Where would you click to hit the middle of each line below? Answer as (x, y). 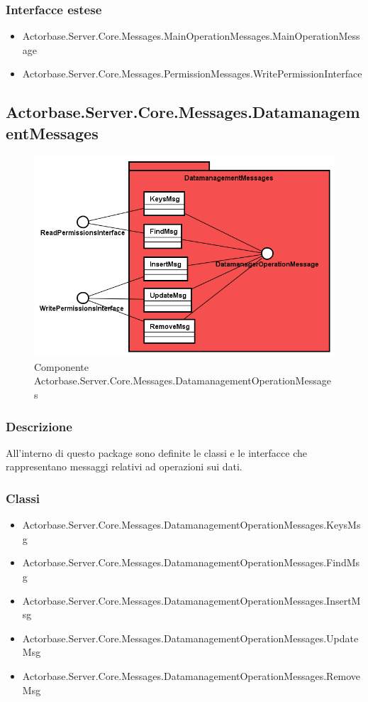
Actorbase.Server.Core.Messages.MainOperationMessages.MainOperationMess (191, 36)
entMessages (52, 133)
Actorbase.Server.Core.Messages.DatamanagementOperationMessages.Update (190, 638)
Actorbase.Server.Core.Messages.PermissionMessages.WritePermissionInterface (192, 74)
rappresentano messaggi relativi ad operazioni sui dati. (124, 466)
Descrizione (39, 426)
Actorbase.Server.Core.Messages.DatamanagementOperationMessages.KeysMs (191, 525)
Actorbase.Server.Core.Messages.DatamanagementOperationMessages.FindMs (191, 562)
